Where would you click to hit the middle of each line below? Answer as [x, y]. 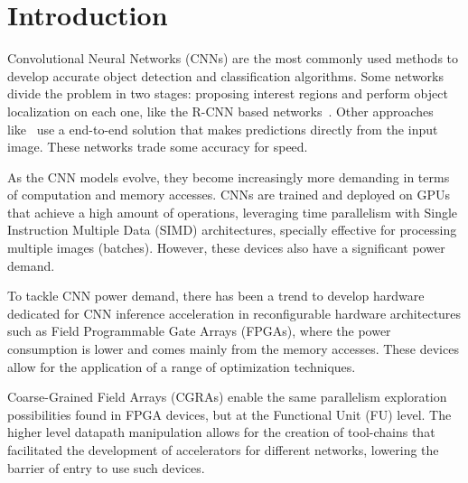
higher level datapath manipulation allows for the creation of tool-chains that [221, 432]
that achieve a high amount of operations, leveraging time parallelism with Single [233, 212]
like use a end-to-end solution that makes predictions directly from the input [223, 129]
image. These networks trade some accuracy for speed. [158, 147]
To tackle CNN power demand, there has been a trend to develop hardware [216, 296]
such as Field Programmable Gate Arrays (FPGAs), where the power [199, 331]
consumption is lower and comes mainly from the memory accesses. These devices [233, 349]
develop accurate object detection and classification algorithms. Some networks [226, 75]
